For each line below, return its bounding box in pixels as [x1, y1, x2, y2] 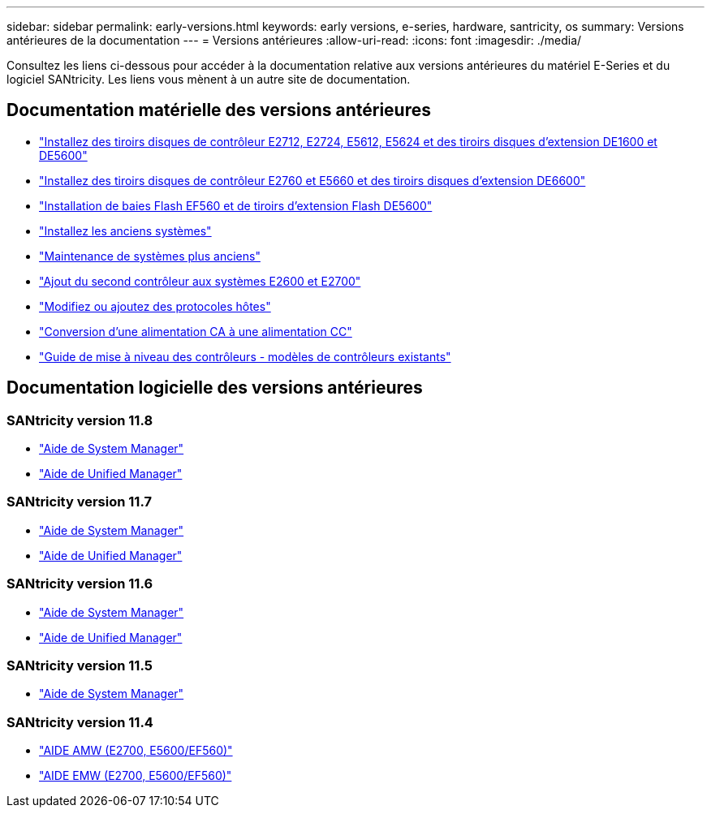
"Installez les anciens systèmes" [39, 223, 212, 238]
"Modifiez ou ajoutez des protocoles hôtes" [39, 299, 271, 313]
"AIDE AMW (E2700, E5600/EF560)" [39, 743, 233, 758]
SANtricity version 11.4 [6, 713, 153, 730]
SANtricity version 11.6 [6, 575, 153, 592]
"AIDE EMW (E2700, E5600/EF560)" [39, 769, 232, 783]
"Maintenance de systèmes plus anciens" [39, 248, 261, 263]
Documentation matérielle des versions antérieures [6, 100, 431, 121]
